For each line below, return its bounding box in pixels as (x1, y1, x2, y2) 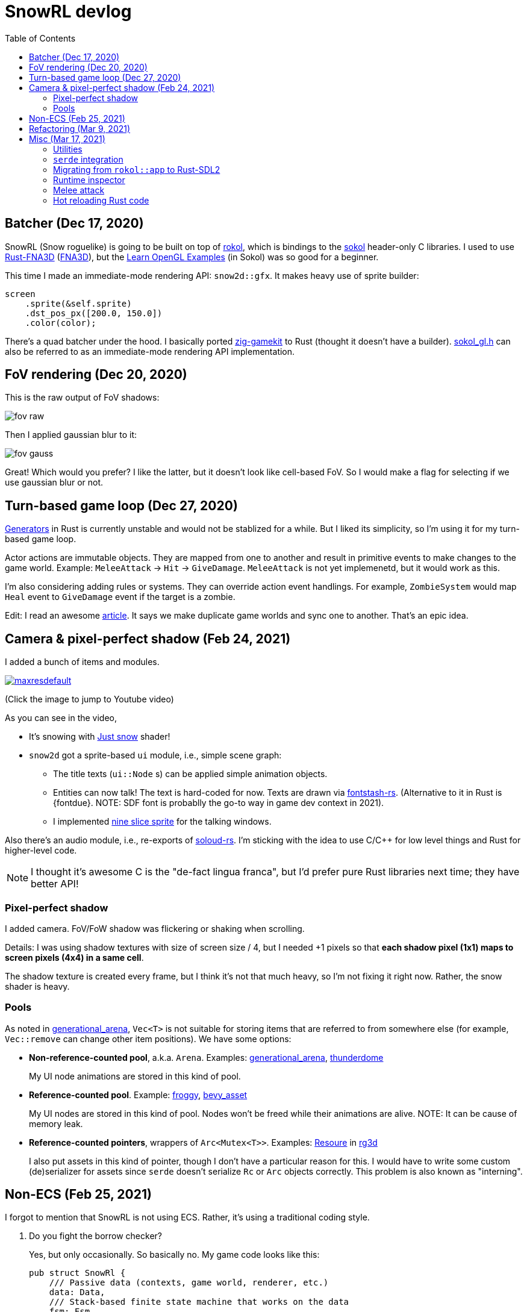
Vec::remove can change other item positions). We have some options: (5, 1033, 292, 1044)
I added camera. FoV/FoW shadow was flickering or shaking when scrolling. (5, 923, 305, 934)
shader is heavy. (5, 981, 70, 992)
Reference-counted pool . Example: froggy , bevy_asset (29, 1089, 248, 1100)
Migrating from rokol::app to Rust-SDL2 (53, 164, 220, 175)
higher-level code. (5, 845, 77, 856)
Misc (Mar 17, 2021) (29, 133, 105, 144)
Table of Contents (5, 33, 76, 43)
